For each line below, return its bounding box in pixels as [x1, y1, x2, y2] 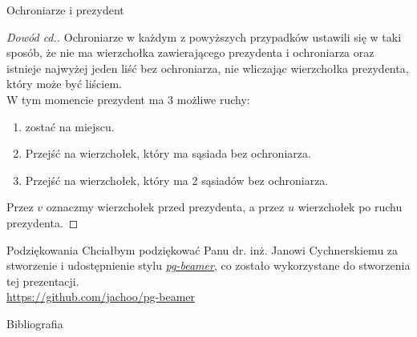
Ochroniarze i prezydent [6, 2, 124, 18]
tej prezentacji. [6, 272, 79, 289]
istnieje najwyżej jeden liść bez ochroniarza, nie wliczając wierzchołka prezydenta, [6, 59, 409, 76]
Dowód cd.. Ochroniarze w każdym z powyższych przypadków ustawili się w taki [6, 28, 402, 45]
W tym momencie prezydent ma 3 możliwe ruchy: [6, 90, 250, 107]
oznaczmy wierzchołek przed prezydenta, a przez [46, 199, 285, 215]
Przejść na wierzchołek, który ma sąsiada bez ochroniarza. [25, 145, 311, 162]
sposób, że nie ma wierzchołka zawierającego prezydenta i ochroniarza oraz [6, 44, 374, 61]
